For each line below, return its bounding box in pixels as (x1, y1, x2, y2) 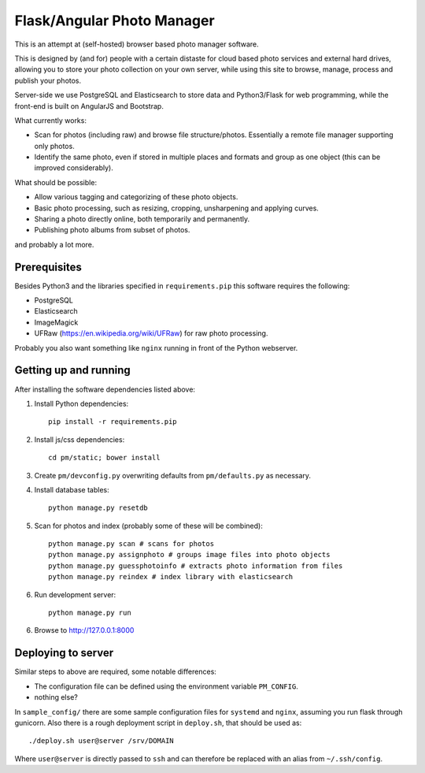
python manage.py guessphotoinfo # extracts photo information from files (48, 561, 343, 570)
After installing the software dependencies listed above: (14, 385, 196, 394)
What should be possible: (14, 177, 98, 187)
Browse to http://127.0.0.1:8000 (34, 626, 135, 635)
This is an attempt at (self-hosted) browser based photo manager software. (14, 39, 259, 49)
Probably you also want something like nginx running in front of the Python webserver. (14, 343, 298, 352)
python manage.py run (48, 608, 131, 618)
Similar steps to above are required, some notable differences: (14, 667, 216, 677)
